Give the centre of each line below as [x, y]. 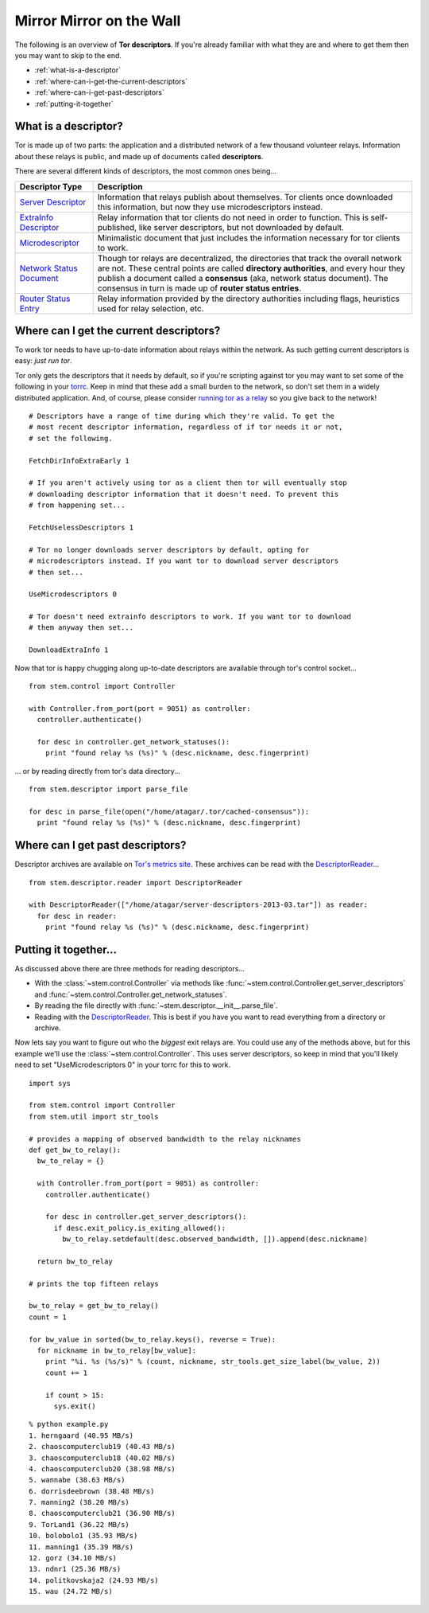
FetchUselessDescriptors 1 [81, 527]
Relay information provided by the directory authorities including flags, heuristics [249, 299]
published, [117, 227]
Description [120, 186]
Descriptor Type [51, 186]
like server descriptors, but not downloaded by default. [242, 227]
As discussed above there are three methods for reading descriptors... [130, 969]
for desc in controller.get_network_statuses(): [133, 742]
